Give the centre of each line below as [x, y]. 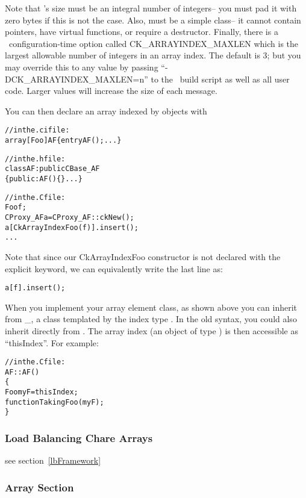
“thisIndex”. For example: [52, 342]
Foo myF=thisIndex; [42, 392]
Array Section [39, 487]
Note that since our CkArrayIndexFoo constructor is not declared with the [143, 256]
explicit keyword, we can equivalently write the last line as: [114, 268]
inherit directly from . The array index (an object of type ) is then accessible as [151, 330]
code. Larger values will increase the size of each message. [111, 91]
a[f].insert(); [35, 288]
